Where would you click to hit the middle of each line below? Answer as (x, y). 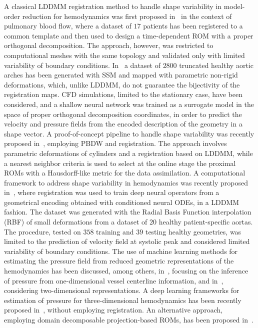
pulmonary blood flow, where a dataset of (68, 26)
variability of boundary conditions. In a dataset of (82, 65)
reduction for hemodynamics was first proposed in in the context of (127, 16)
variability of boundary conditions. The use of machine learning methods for (121, 251)
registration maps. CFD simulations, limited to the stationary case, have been (123, 94)
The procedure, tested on (42, 231)
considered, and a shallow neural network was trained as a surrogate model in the (129, 104)
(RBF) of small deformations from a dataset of (76, 222)
